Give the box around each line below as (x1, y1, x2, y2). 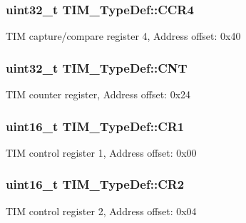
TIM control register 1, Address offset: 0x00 (6, 145, 197, 160)
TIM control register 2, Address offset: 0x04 (6, 203, 197, 218)
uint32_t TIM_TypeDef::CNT (6, 58, 188, 76)
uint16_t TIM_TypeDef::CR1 (6, 117, 185, 135)
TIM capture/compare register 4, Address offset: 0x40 (6, 28, 241, 43)
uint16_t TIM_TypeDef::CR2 (6, 175, 185, 193)
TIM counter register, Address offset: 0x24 (6, 87, 191, 102)
